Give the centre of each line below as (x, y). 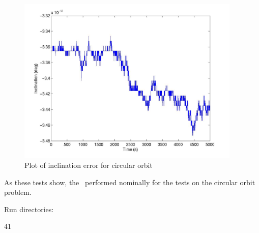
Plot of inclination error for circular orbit (89, 165)
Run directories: (29, 209)
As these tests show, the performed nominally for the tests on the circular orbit (130, 182)
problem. (18, 192)
